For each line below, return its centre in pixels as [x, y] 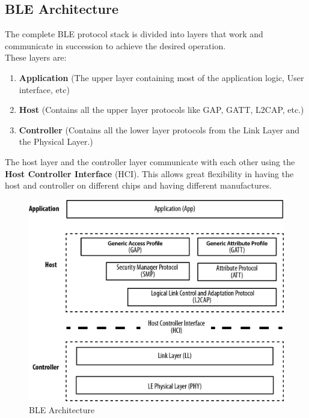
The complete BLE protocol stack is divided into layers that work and [134, 34]
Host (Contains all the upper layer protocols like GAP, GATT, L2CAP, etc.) [161, 110]
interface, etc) [44, 89]
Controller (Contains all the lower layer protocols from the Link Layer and [159, 129]
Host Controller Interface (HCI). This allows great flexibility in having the [149, 173]
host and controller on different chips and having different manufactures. [138, 185]
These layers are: [36, 57]
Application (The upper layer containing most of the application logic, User [161, 77]
